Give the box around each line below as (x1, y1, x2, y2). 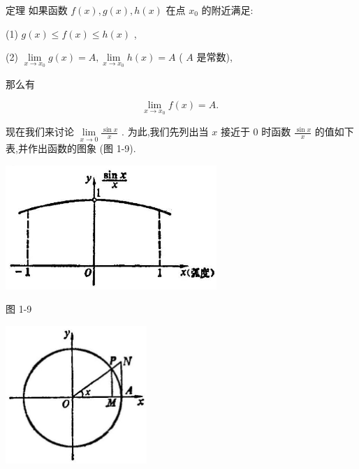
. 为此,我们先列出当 (122, 124, 209, 139)
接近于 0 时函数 (220, 124, 291, 139)
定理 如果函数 (6, 3, 68, 17)
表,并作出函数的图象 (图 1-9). (6, 141, 136, 156)
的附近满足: (201, 3, 254, 17)
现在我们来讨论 (6, 124, 74, 139)
